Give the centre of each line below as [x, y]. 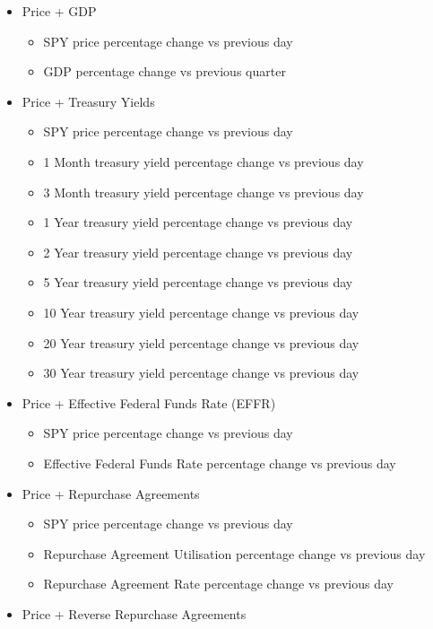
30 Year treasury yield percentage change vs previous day [201, 373]
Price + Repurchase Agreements [111, 493]
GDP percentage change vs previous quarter [165, 71]
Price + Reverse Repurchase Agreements [134, 613]
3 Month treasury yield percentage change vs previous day [204, 192]
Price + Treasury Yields [88, 101]
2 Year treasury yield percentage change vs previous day [198, 252]
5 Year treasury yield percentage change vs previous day [198, 282]
